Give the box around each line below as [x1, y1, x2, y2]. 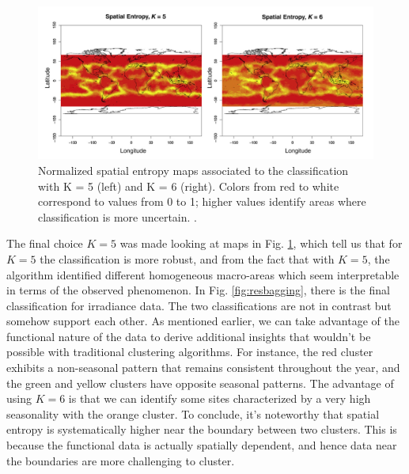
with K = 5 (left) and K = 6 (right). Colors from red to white [38, 177, 339, 194]
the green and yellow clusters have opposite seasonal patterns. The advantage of [6, 374, 394, 391]
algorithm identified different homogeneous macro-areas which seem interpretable [6, 266, 400, 283]
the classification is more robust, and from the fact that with [40, 250, 335, 267]
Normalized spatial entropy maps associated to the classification [38, 161, 349, 178]
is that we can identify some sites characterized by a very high [68, 390, 371, 407]
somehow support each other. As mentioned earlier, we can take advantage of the [6, 313, 400, 329]
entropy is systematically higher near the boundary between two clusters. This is [6, 421, 397, 438]
